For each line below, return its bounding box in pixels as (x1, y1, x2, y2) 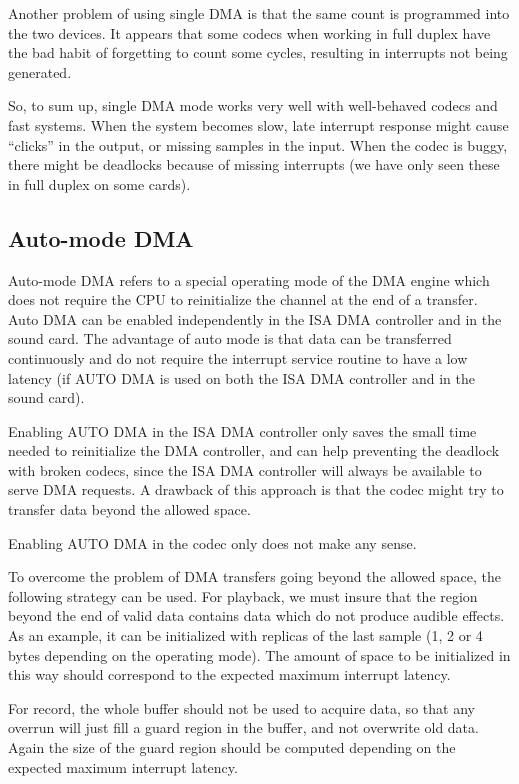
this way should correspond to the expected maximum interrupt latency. (8, 664, 451, 685)
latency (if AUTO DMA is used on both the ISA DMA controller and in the (8, 367, 475, 388)
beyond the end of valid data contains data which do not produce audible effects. (8, 605, 505, 626)
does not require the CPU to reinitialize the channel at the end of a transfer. (8, 289, 478, 310)
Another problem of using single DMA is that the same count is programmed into (8, 3, 510, 23)
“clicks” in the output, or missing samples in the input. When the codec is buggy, (8, 134, 508, 155)
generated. (8, 61, 72, 82)
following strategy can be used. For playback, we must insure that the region (8, 585, 478, 606)
